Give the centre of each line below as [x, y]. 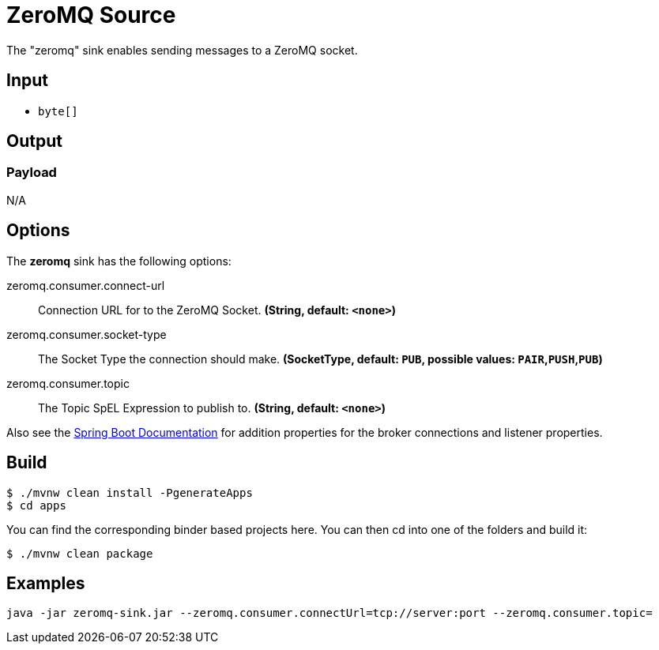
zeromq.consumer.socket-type [87, 334]
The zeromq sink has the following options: [119, 261]
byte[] [58, 111]
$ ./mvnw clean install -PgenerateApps [130, 492]
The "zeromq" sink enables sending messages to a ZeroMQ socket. [182, 50]
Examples [46, 583]
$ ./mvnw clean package [80, 553]
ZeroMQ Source [91, 15]
